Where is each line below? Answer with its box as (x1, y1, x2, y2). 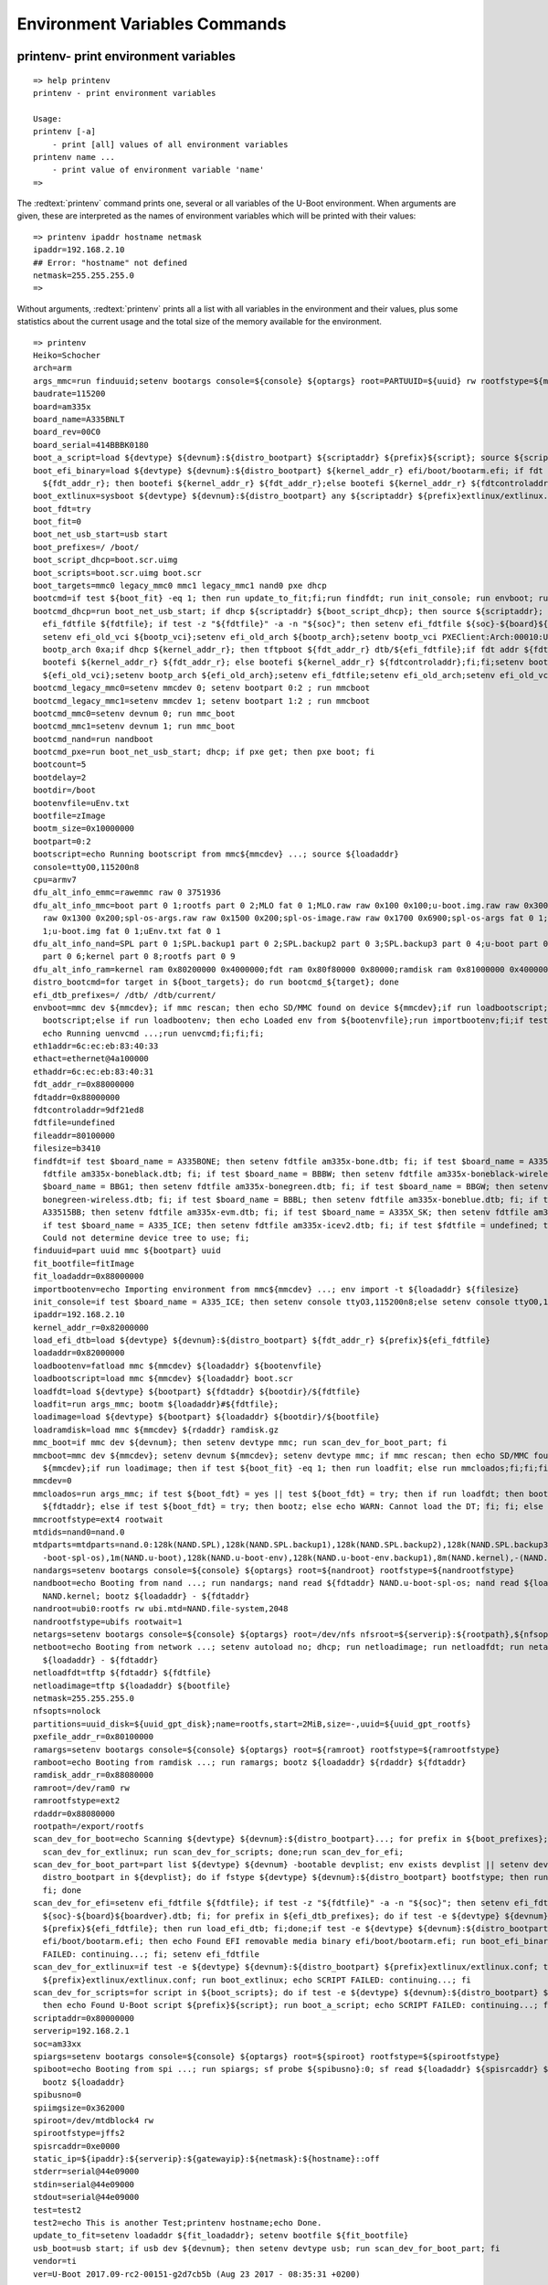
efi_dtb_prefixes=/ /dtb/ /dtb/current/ (33, 990, 216, 1000)
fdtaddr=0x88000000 (33, 1092, 121, 1102)
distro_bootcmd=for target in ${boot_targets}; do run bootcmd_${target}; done (33, 977, 399, 987)
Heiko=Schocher (33, 350, 101, 360)
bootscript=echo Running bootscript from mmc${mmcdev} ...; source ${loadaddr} (33, 849, 399, 859)
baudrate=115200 (33, 388, 106, 399)
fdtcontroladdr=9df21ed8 (33, 1105, 144, 1115)
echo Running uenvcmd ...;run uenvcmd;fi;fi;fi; (42, 1028, 265, 1038)
